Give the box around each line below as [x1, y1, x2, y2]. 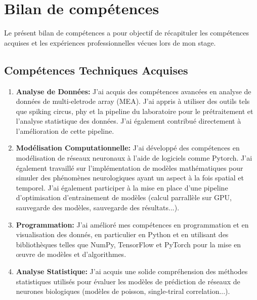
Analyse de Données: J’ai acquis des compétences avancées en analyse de [16, 86, 251, 96]
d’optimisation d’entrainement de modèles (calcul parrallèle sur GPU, [16, 192, 232, 203]
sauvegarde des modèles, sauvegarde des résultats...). [16, 202, 180, 213]
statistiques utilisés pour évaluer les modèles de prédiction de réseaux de [16, 276, 240, 286]
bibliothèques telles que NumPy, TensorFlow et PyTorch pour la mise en [16, 239, 241, 249]
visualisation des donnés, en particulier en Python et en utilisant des [16, 229, 229, 240]
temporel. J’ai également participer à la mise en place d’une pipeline [16, 182, 228, 193]
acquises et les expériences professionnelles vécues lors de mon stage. [4, 37, 216, 48]
